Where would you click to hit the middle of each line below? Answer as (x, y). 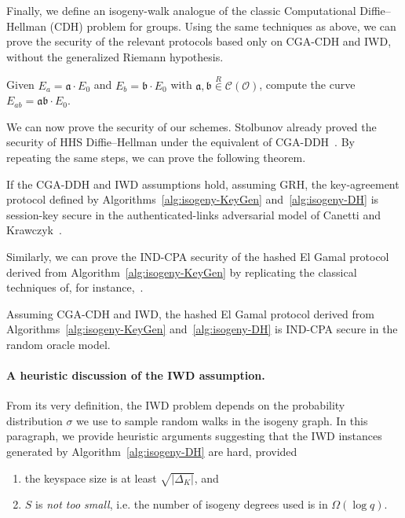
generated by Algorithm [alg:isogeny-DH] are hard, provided (152, 452)
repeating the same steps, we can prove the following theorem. (156, 157)
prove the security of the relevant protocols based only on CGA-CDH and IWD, (199, 41)
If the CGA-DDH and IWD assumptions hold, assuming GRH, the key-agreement (203, 184)
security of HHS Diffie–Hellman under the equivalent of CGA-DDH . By (181, 142)
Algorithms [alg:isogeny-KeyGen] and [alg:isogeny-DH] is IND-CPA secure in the (202, 329)
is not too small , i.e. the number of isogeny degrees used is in (182, 504)
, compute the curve (307, 84)
